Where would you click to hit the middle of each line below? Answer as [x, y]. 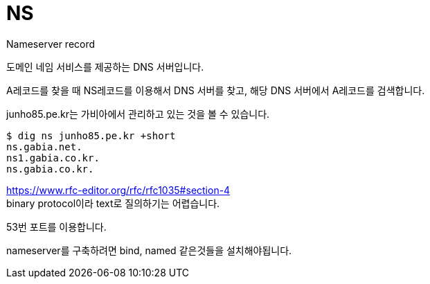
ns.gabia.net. [44, 147]
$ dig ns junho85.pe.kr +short [91, 135]
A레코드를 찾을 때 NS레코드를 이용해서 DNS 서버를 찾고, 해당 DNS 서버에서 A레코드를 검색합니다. [216, 90]
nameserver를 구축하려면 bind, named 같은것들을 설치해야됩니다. [149, 250]
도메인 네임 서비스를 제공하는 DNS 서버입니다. [105, 66]
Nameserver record [51, 44]
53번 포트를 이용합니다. [56, 227]
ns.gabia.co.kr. [50, 169]
